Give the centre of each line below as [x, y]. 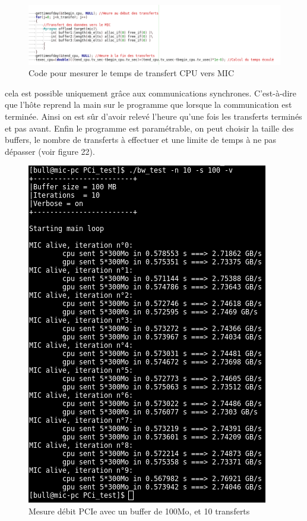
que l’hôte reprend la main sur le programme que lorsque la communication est [148, 104]
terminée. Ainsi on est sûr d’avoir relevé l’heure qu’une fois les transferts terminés [153, 116]
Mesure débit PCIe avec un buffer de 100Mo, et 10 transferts [139, 511]
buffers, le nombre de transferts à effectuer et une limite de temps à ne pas [141, 140]
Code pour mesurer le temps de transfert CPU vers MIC [132, 73]
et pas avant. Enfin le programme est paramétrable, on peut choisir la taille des [149, 128]
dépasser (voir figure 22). [50, 151]
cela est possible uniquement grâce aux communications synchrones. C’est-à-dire [151, 93]
